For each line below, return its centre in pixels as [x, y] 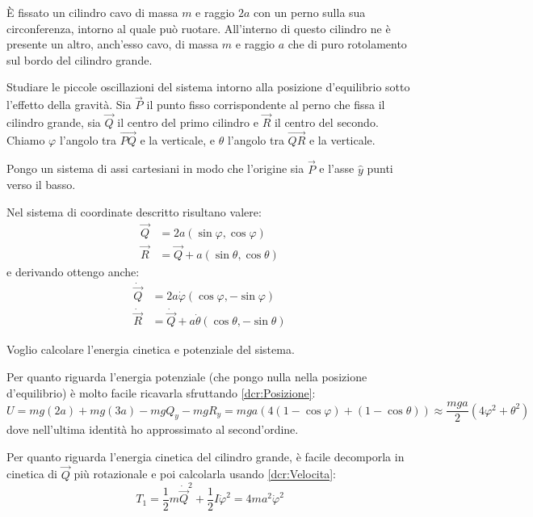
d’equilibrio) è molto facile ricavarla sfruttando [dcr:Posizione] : [161, 392]
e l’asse [337, 168]
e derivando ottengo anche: [73, 271]
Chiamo [26, 139]
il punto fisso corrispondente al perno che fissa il [266, 105]
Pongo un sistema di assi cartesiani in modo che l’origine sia [155, 168]
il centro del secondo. [326, 122]
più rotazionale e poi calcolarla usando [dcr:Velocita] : [205, 474]
